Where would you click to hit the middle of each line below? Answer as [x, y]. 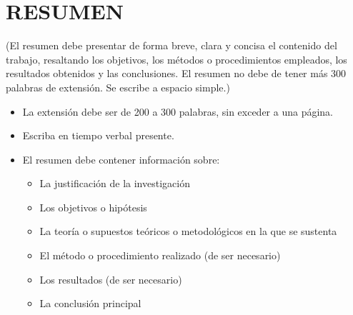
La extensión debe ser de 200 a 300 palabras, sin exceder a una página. [178, 111]
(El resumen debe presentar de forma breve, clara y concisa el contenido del [171, 45]
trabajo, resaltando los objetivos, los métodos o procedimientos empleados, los [176, 59]
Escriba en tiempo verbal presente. [98, 135]
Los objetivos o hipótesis [93, 207]
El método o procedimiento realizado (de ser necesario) [160, 255]
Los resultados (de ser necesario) [111, 279]
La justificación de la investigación [115, 183]
